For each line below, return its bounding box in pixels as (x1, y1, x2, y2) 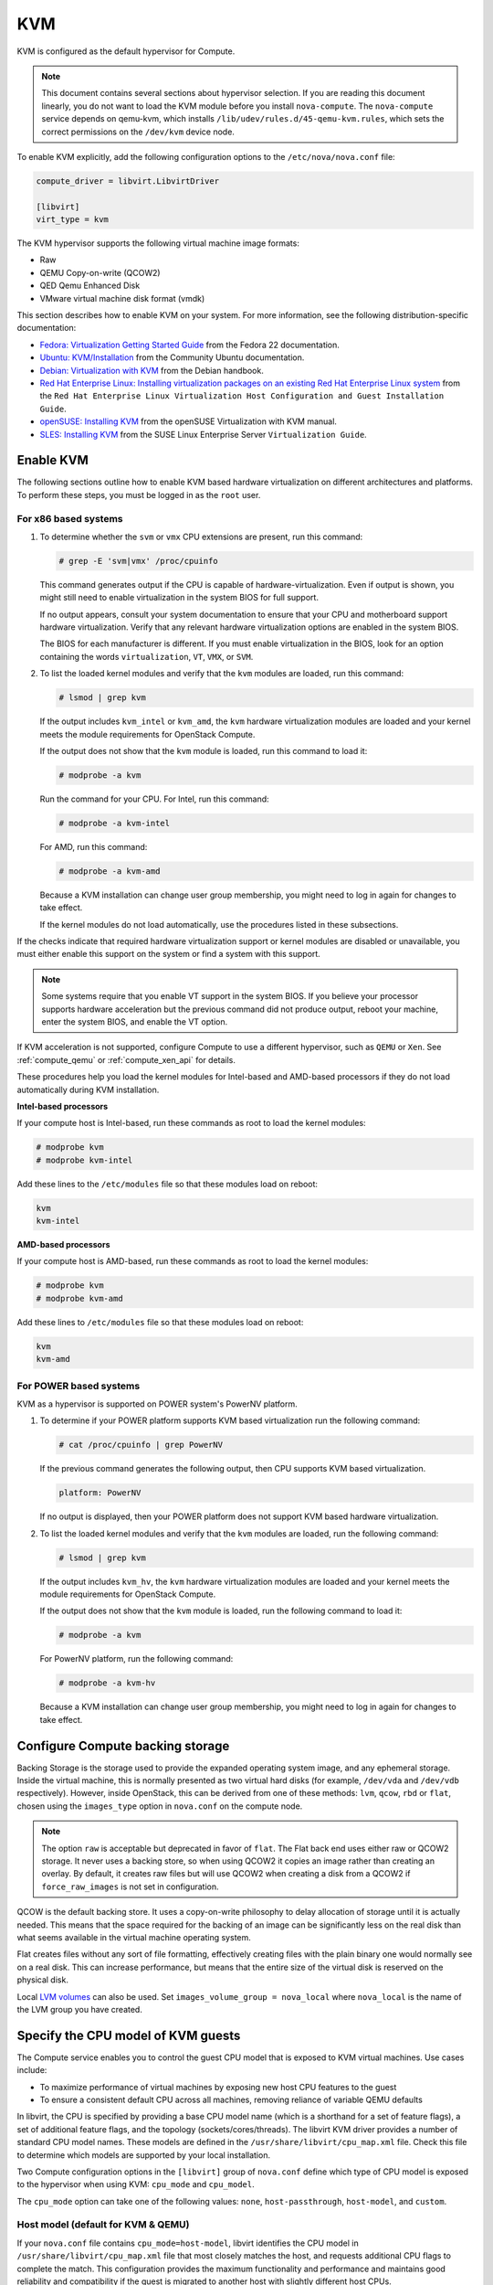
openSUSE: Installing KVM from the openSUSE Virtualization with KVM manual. (39, 416, 338, 427)
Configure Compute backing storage (16, 1738, 230, 1754)
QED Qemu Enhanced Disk (39, 280, 141, 292)
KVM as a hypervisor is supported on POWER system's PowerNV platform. (16, 1398, 299, 1409)
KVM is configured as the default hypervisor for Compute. (16, 46, 236, 57)
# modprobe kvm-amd (36, 1293, 123, 1303)
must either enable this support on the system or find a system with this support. (16, 949, 321, 960)
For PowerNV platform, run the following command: (39, 1653, 234, 1664)
